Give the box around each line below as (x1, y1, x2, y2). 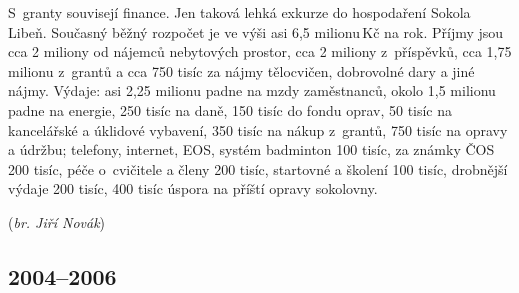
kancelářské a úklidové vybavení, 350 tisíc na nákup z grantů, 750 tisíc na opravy (8, 119, 508, 140)
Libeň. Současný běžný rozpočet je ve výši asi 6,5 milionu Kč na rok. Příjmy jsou (8, 21, 504, 42)
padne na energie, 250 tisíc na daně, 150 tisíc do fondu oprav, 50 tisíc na (8, 99, 453, 120)
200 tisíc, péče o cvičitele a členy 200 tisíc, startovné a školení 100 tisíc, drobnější (8, 158, 508, 179)
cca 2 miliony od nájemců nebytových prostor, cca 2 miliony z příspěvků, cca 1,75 (8, 41, 512, 62)
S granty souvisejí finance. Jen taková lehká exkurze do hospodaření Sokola (8, 2, 471, 22)
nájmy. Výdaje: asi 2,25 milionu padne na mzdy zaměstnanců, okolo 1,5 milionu (8, 80, 496, 101)
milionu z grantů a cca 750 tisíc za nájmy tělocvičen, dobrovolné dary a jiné (8, 60, 475, 81)
